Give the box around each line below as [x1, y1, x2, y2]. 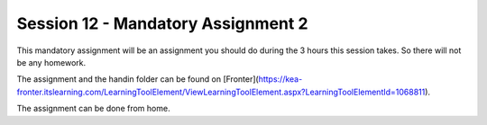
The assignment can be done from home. [16, 103, 170, 114]
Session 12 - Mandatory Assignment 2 [16, 13, 308, 33]
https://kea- [258, 74, 303, 85]
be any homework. [16, 57, 87, 67]
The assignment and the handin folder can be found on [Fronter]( [16, 74, 259, 85]
